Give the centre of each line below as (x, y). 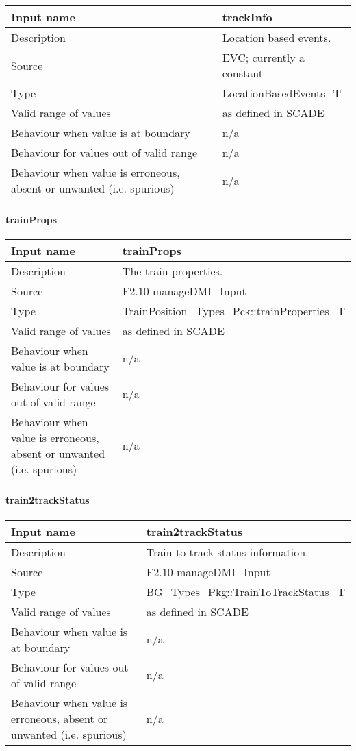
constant (242, 73)
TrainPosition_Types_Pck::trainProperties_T (233, 310)
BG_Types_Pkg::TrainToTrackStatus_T (245, 591)
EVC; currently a (264, 57)
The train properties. (173, 271)
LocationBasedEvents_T (281, 93)
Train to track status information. (227, 552)
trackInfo (247, 17)
